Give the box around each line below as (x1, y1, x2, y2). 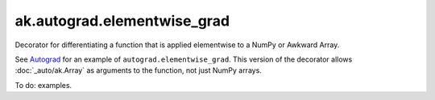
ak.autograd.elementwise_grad (14, 12, 230, 30)
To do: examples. (14, 80, 72, 90)
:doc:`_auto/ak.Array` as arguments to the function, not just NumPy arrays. (14, 66, 262, 75)
